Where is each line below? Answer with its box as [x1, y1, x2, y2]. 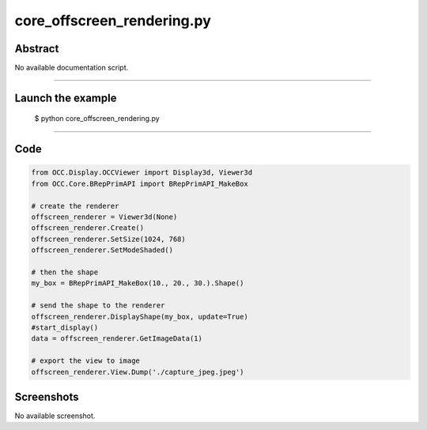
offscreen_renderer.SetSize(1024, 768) [31, 234, 186, 243]
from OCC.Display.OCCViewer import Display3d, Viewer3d [31, 168, 253, 177]
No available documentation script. [14, 63, 129, 73]
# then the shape [31, 267, 99, 277]
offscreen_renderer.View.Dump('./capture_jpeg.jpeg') [31, 368, 244, 376]
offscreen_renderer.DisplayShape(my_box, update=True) [31, 312, 248, 321]
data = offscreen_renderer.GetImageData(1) [31, 334, 203, 343]
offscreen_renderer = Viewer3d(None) [31, 213, 178, 221]
